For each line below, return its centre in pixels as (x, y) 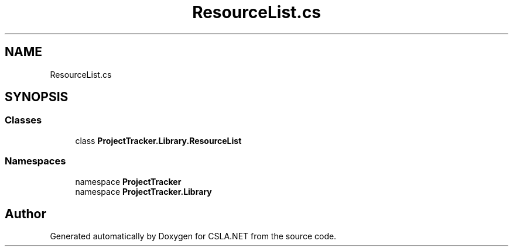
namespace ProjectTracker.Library (143, 191)
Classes (23, 120)
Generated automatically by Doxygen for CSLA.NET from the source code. (193, 236)
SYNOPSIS (37, 97)
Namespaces (35, 161)
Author (25, 214)
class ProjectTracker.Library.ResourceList (158, 140)
